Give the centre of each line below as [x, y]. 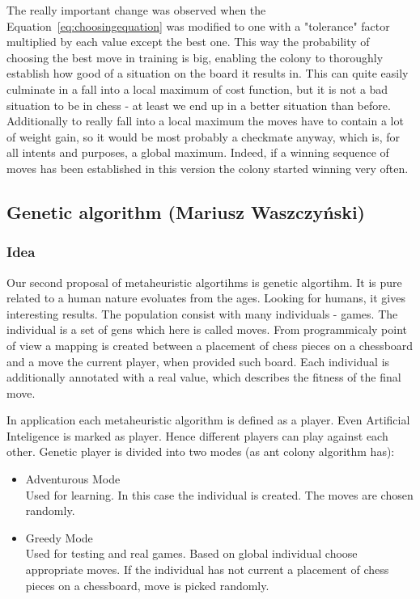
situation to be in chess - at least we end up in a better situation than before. [199, 105]
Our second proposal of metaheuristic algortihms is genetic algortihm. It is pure [204, 282]
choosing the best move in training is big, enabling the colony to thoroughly [195, 57]
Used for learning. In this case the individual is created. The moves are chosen [219, 494]
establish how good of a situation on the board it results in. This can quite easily [208, 73]
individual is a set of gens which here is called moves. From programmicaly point [207, 329]
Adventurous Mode [73, 479]
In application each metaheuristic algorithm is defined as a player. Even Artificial [208, 420]
